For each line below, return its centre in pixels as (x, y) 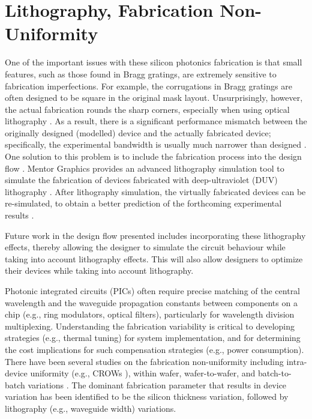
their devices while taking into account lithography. (99, 270)
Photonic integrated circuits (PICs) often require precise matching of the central (153, 291)
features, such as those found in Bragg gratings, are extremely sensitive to (141, 74)
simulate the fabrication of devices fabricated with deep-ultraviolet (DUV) (141, 180)
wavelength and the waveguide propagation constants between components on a (151, 302)
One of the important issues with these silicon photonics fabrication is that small (154, 62)
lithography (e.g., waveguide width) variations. (91, 408)
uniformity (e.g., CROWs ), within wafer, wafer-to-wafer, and (143, 373)
